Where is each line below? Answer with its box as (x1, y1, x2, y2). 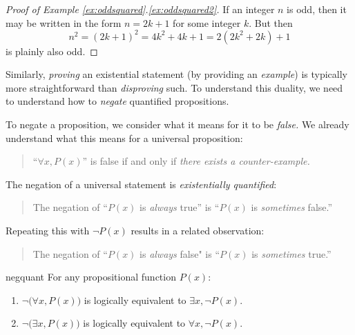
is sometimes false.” (251, 200, 333, 214)
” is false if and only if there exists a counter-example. (82, 154, 310, 168)
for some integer (173, 15, 241, 30)
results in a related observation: (131, 223, 265, 238)
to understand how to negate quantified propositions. (6, 94, 229, 108)
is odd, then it (287, 2, 347, 16)
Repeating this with (6, 223, 90, 238)
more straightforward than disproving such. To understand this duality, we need (6, 80, 343, 94)
